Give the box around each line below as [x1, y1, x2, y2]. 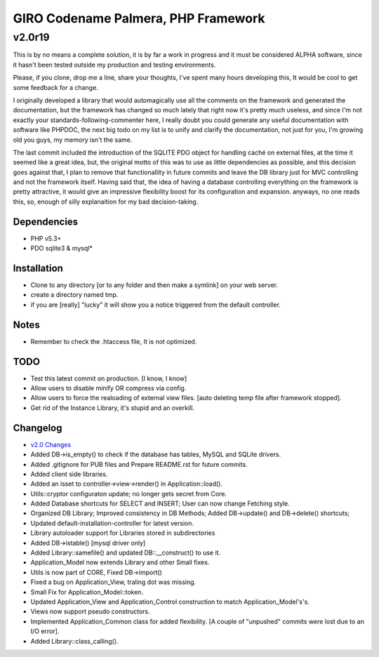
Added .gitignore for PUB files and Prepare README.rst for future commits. [30, 460, 248, 468]
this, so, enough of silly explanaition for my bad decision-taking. [13, 197, 199, 206]
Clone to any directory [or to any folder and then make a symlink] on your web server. [30, 281, 279, 289]
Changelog [13, 422, 62, 434]
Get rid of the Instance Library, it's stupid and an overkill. [30, 404, 195, 412]
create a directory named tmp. [30, 291, 119, 299]
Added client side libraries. [30, 470, 108, 478]
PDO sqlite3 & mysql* [30, 244, 93, 253]
